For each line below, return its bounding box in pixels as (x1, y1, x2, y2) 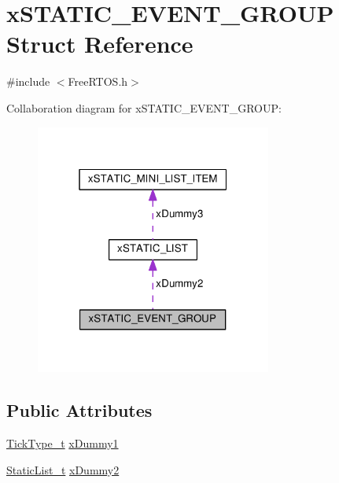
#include (6, 73, 50, 90)
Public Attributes (6, 398, 153, 422)
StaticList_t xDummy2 (6, 461, 120, 477)
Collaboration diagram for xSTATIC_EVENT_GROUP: (6, 99, 282, 116)
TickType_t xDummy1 (6, 435, 119, 452)
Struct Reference (6, 28, 193, 60)
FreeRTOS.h (68, 73, 128, 90)
